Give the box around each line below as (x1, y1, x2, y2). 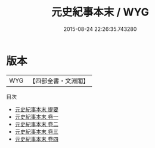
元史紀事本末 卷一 (14, 113, 58, 120)
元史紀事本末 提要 (14, 105, 58, 113)
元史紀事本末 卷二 (14, 120, 58, 128)
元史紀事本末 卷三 (14, 128, 58, 135)
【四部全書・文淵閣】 (29, 77, 89, 85)
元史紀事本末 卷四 (14, 135, 58, 143)
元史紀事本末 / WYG (51, 5, 149, 19)
